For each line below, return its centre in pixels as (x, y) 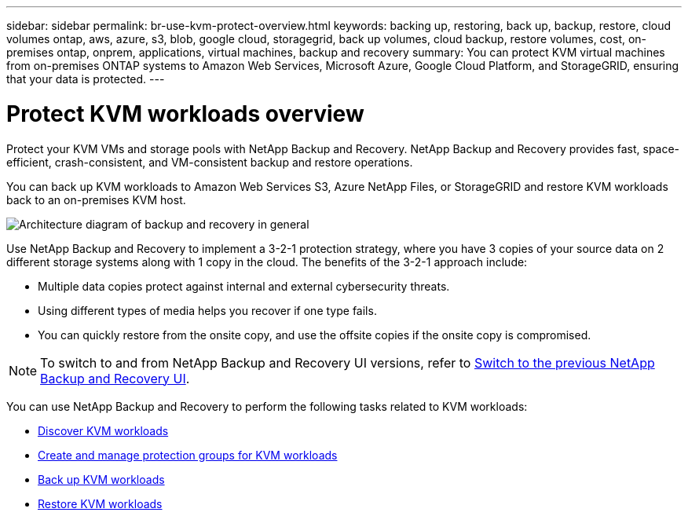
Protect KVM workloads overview (185, 113)
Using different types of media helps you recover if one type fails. (207, 310)
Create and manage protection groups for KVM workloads (188, 455)
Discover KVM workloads (103, 430)
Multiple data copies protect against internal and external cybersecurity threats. (244, 286)
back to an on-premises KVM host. (96, 199)
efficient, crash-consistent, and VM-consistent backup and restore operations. (210, 162)
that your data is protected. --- (86, 79)
